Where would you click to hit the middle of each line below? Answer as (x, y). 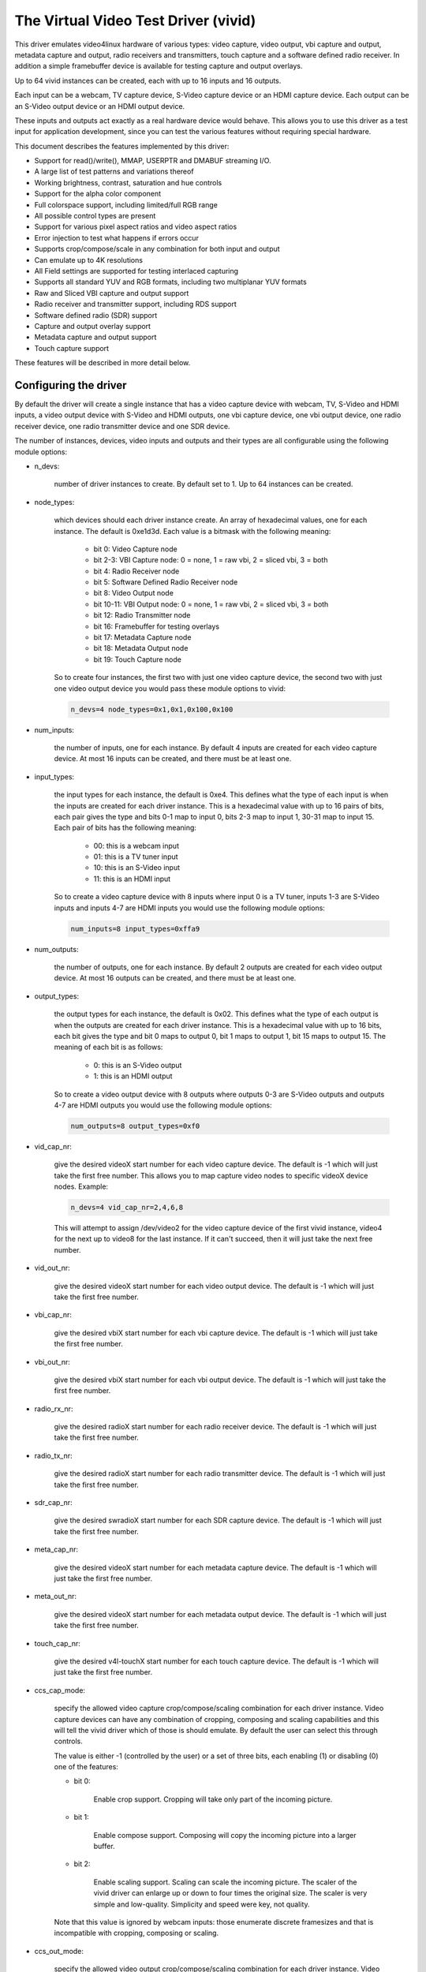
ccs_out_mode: (59, 1951)
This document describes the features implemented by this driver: (122, 146)
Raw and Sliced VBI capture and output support (112, 293)
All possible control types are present (95, 216)
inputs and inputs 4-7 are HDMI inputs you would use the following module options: (189, 908)
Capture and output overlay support (93, 326)
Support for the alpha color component (98, 194)
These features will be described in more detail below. (103, 363)
